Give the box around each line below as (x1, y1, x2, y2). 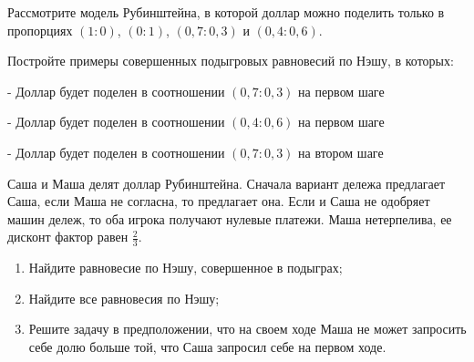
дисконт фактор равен (7, 227, 129, 246)
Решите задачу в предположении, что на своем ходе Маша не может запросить (28, 319, 467, 338)
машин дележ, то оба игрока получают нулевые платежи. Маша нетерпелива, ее (7, 209, 452, 228)
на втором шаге (298, 142, 384, 161)
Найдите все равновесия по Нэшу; (28, 288, 220, 307)
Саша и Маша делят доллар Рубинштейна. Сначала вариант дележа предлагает (7, 173, 446, 192)
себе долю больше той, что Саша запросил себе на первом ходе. (28, 336, 386, 356)
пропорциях (7, 20, 73, 39)
